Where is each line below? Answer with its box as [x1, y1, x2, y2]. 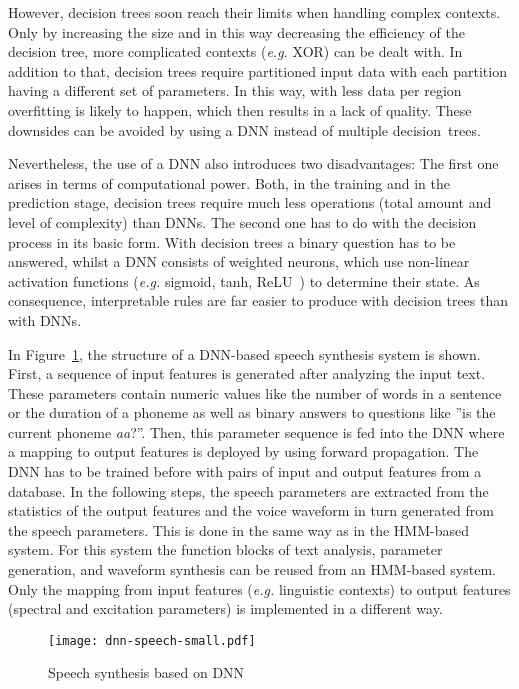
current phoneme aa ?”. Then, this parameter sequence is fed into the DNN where [8, 421, 505, 442]
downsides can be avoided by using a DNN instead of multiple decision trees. [8, 119, 481, 140]
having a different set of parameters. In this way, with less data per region [8, 80, 462, 101]
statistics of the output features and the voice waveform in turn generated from [8, 500, 494, 521]
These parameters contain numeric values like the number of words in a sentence [8, 382, 502, 403]
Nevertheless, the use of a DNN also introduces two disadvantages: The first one [8, 153, 499, 174]
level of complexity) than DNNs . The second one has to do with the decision [8, 211, 477, 232]
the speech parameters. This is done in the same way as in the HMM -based [8, 519, 470, 540]
